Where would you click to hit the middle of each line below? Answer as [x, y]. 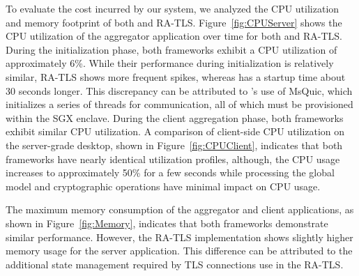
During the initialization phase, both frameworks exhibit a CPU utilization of [171, 49]
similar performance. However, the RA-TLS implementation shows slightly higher [179, 237]
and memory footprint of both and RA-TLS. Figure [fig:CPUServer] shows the [174, 22]
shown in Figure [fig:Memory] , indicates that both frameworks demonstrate [167, 223]
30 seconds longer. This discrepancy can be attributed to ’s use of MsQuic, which [179, 90]
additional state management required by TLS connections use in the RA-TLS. [175, 264]
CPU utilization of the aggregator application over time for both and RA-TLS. [174, 36]
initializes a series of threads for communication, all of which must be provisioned [179, 104]
